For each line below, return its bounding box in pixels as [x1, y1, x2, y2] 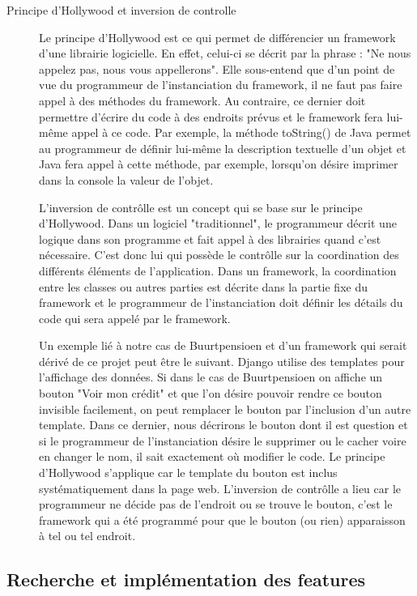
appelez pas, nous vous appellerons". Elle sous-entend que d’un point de [39, 60, 395, 77]
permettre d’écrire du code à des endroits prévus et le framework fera [39, 108, 383, 125]
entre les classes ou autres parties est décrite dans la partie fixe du [39, 278, 368, 295]
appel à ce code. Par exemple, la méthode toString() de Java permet [71, 124, 411, 141]
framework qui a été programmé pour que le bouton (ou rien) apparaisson [39, 511, 406, 528]
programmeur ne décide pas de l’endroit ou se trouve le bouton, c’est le [39, 496, 393, 513]
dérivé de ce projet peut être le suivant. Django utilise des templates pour [39, 352, 405, 369]
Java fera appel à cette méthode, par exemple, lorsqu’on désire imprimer [39, 155, 398, 172]
